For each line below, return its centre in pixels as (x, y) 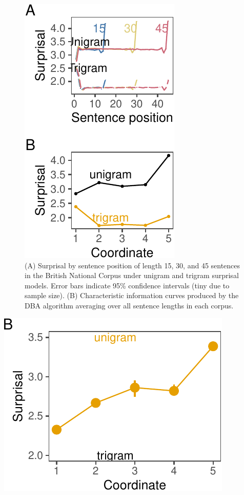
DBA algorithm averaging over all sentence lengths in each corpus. (129, 305)
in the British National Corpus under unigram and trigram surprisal (132, 275)
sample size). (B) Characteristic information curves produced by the (132, 295)
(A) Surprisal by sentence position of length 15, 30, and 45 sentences (133, 265)
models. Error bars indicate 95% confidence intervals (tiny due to (127, 285)
